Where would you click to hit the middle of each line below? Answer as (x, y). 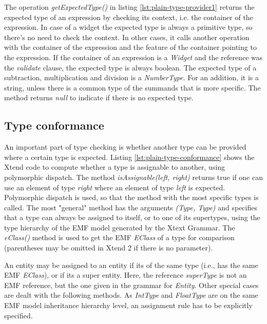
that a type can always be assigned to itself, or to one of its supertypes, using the (132, 217)
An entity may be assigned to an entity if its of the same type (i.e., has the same (131, 265)
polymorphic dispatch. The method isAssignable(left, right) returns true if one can (133, 177)
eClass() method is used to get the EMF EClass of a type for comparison (119, 237)
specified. (18, 315)
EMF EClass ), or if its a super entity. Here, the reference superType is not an (126, 275)
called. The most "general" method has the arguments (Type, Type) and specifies (131, 207)
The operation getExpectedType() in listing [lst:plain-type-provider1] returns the (129, 7)
